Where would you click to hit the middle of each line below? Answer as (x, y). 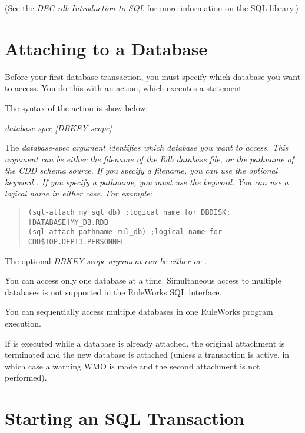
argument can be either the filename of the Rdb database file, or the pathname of (149, 159)
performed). (26, 377)
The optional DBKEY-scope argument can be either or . (106, 260)
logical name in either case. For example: (79, 193)
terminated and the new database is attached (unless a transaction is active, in (147, 354)
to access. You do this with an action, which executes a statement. (125, 88)
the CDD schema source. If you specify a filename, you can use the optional (141, 170)
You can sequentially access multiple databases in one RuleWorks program (139, 312)
